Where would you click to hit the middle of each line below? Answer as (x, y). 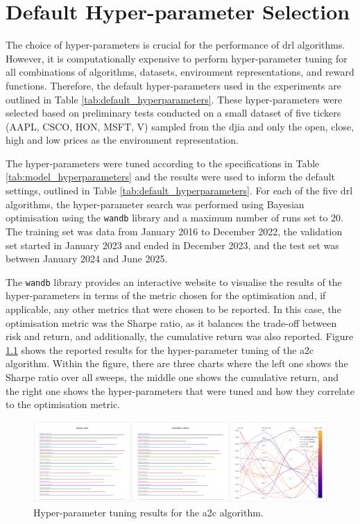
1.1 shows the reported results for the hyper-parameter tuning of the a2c (160, 349)
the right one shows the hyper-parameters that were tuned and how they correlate (180, 390)
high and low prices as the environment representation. (122, 140)
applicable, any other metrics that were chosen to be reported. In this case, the (173, 309)
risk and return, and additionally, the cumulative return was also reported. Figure (180, 336)
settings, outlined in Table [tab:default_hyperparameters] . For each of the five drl (179, 191)
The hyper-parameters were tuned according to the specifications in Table (163, 163)
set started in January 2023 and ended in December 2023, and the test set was (172, 245)
